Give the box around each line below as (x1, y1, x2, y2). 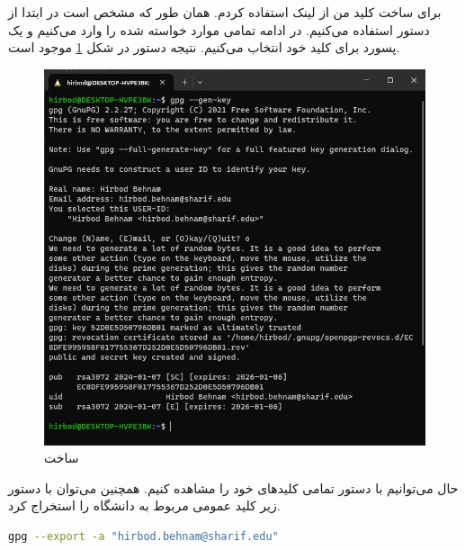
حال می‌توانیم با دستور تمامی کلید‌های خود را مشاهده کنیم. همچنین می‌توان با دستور (8, 478, 459, 497)
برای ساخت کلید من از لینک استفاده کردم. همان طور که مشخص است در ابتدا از (8, 3, 442, 22)
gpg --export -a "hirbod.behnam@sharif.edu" (8, 529, 279, 543)
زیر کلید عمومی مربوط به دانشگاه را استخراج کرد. (8, 496, 281, 515)
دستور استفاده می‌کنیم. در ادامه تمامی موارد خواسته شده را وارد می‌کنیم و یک (8, 20, 430, 39)
